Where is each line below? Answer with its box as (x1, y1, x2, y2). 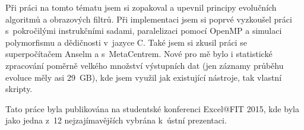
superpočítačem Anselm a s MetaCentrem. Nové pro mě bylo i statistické (5, 47, 273, 60)
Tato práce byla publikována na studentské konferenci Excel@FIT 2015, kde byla (5, 102, 299, 115)
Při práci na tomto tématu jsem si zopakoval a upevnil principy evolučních (5, 1, 277, 13)
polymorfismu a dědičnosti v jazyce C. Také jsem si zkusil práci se (5, 36, 247, 48)
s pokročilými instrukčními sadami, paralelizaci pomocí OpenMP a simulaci (5, 24, 282, 37)
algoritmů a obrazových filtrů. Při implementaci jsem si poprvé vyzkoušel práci (5, 12, 292, 25)
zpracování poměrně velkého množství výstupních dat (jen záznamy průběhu (5, 59, 284, 71)
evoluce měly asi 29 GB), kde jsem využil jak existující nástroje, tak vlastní (5, 71, 282, 83)
